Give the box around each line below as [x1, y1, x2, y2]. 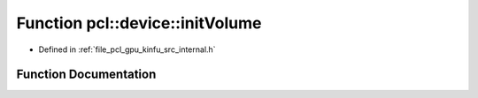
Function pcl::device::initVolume [16, 13, 262, 33]
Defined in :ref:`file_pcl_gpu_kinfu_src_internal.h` [38, 44, 216, 55]
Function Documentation [16, 67, 157, 82]
